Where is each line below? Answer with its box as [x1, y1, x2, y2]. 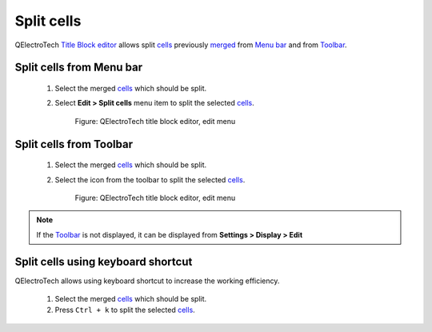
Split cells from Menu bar [14, 61, 143, 74]
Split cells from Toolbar [14, 137, 134, 151]
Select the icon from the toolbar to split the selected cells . [54, 174, 246, 184]
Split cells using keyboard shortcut [14, 254, 193, 268]
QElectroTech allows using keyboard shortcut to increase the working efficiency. [14, 276, 280, 286]
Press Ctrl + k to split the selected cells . [54, 305, 195, 315]
